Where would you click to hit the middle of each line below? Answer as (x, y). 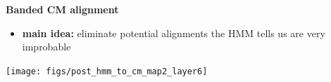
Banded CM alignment (62, 9)
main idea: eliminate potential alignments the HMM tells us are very (174, 33)
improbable (46, 47)
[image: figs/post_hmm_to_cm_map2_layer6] (107, 71)
